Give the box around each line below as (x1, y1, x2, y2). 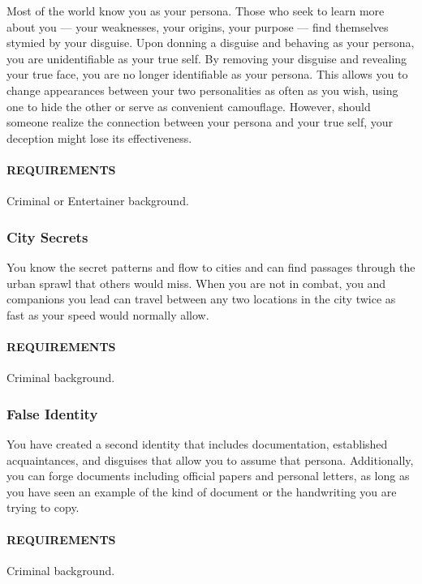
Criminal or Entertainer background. (6, 192, 189, 209)
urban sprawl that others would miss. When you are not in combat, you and (6, 274, 386, 291)
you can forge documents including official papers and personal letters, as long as (6, 467, 410, 484)
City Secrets (6, 226, 88, 247)
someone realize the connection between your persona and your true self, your (6, 114, 394, 131)
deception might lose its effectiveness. (6, 129, 192, 146)
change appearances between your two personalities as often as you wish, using (6, 81, 398, 98)
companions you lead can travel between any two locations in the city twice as (6, 290, 396, 307)
